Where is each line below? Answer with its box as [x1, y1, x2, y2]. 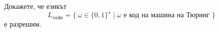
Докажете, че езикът [4, 1, 67, 11]
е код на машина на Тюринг [123, 12, 210, 19]
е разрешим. [4, 19, 41, 29]
